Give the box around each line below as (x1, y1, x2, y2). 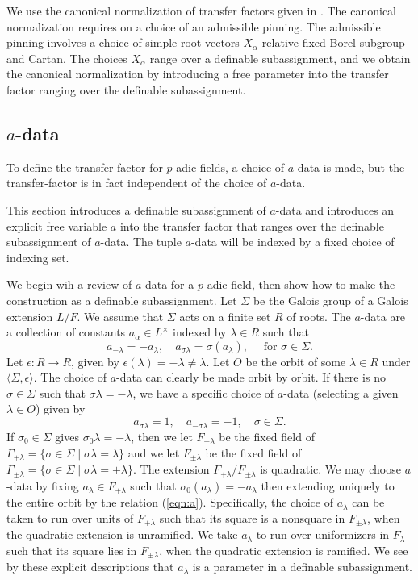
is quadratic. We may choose (260, 461, 401, 478)
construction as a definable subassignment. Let (6, 291, 237, 308)
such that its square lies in (6, 541, 137, 558)
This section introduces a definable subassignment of (6, 201, 266, 218)
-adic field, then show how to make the (203, 276, 395, 293)
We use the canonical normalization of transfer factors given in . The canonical (6, 2, 396, 19)
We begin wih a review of (6, 276, 132, 293)
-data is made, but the (294, 158, 405, 175)
